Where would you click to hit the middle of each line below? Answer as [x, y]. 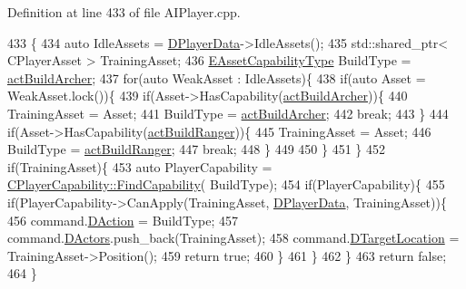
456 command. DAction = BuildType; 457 [123, 220]
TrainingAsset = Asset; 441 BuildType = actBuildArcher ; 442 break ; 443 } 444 [228, 113]
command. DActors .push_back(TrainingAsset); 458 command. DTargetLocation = [233, 238]
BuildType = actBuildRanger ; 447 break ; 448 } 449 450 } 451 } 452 [196, 149]
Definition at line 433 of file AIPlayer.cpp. [124, 12]
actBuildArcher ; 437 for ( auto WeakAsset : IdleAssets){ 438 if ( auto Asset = [217, 77]
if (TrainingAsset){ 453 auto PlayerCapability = [140, 166]
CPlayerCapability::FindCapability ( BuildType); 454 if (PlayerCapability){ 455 [226, 184]
